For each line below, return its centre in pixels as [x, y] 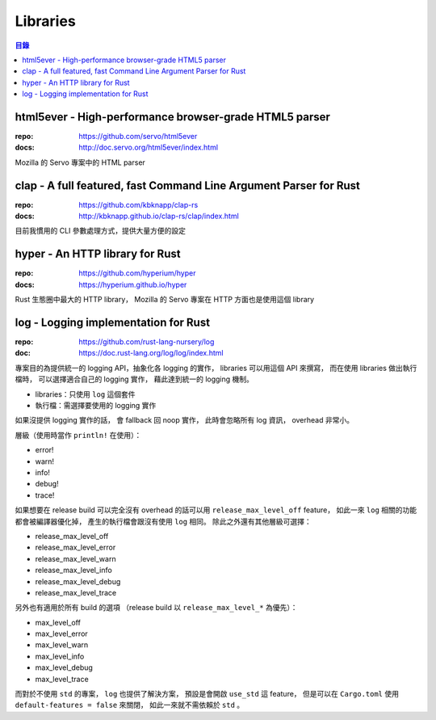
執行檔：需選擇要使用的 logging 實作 [96, 406]
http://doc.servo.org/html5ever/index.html [148, 147]
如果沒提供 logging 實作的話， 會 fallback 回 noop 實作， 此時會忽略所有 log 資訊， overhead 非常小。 [184, 420]
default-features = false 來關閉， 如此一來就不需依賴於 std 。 [130, 705]
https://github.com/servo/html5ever [138, 137]
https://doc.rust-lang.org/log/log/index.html [151, 353]
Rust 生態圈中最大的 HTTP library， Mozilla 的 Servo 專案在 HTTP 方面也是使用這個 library [165, 300]
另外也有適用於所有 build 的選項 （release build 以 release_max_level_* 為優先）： [156, 608]
